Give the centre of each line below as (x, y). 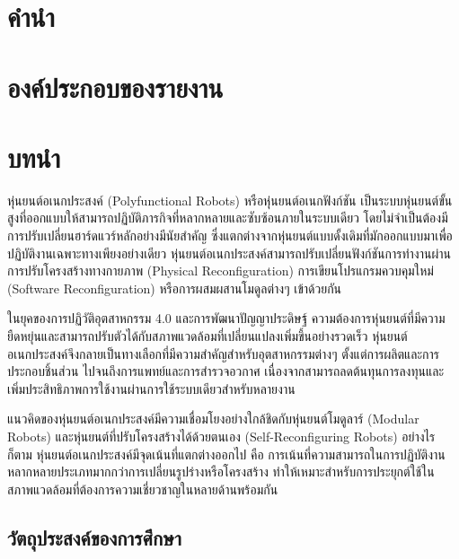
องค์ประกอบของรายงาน (115, 87)
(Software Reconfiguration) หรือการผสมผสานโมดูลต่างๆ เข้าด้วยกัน (175, 288)
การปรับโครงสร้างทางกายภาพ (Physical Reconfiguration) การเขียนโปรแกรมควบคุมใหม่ (221, 271)
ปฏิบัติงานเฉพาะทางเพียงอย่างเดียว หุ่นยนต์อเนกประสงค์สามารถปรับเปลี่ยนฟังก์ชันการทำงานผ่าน (229, 253)
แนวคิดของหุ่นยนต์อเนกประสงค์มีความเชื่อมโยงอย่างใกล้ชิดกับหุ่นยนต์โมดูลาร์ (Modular (213, 419)
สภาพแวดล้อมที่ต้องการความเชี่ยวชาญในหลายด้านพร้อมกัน (143, 489)
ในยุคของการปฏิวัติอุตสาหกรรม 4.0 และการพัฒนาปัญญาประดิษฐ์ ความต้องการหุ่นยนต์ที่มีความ (226, 318)
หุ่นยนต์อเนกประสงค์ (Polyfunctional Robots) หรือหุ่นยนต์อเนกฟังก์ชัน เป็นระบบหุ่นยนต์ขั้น (230, 200)
